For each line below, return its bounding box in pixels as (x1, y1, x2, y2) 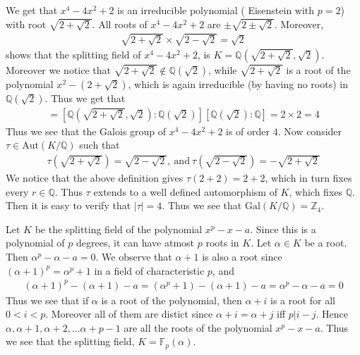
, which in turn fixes (265, 170, 352, 185)
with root (6, 16, 47, 31)
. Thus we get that (44, 90, 126, 105)
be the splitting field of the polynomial (35, 221, 203, 236)
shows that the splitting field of (6, 46, 141, 61)
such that (79, 137, 120, 152)
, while (208, 62, 237, 77)
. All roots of (92, 16, 148, 31)
